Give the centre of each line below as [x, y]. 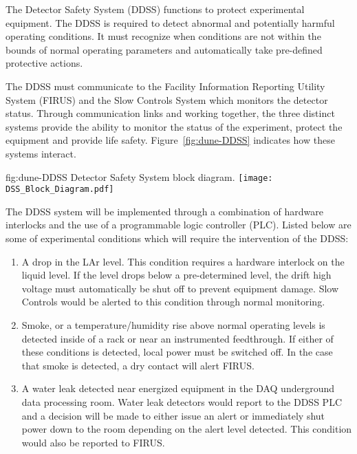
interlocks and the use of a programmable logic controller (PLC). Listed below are [178, 225]
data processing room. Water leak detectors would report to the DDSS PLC [182, 401]
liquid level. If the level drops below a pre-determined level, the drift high [176, 275]
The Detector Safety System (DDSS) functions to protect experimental [155, 9]
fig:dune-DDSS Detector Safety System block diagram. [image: [139, 176]
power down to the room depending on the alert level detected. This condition [187, 429]
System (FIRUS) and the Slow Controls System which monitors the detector [167, 99]
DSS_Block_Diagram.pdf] [60, 190]
